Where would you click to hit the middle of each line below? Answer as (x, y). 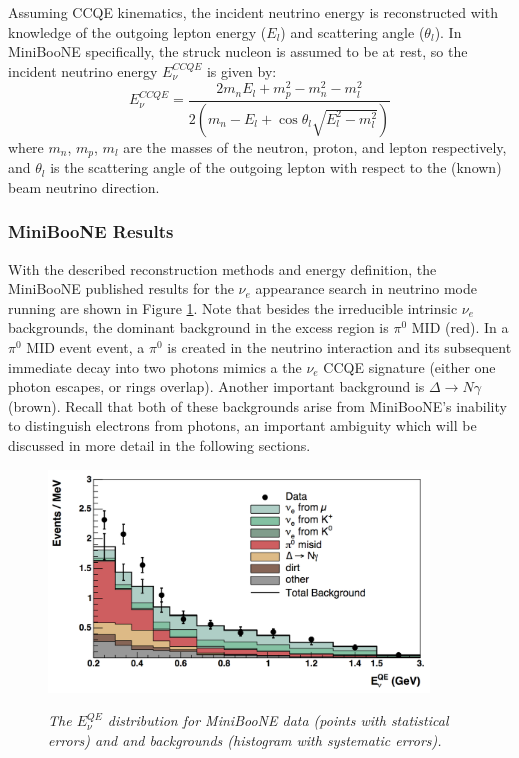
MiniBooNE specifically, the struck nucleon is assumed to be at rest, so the (238, 51)
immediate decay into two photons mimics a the (155, 366)
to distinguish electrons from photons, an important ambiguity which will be (242, 425)
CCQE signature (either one (409, 366)
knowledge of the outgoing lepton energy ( (137, 31)
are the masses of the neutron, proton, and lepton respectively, (315, 146)
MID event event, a (85, 347)
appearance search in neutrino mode (366, 288)
